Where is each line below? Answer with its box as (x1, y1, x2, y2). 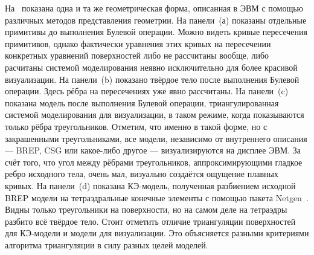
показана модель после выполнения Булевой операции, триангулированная (5, 96, 279, 109)
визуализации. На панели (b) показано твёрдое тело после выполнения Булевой (5, 73, 300, 85)
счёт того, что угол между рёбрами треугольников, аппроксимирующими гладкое (5, 155, 303, 168)
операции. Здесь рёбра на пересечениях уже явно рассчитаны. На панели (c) (5, 85, 289, 97)
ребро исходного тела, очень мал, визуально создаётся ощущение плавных (5, 167, 278, 180)
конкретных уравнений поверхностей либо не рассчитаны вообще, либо (5, 49, 269, 62)
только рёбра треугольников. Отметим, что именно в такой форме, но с (5, 120, 268, 132)
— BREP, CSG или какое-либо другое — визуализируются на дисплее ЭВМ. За (5, 144, 301, 157)
